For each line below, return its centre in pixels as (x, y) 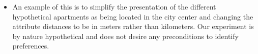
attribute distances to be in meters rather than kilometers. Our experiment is (133, 26)
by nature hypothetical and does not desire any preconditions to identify (125, 36)
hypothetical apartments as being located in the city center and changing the (133, 16)
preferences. (31, 46)
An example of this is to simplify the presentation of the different (114, 6)
